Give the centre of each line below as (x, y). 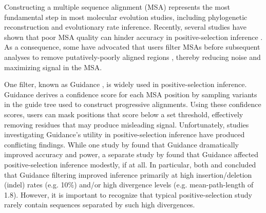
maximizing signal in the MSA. (53, 67)
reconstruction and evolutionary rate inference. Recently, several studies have (126, 27)
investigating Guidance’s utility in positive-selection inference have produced (125, 134)
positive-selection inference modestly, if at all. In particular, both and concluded (130, 164)
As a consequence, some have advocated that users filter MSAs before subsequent (132, 47)
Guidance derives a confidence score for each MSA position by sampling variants (131, 94)
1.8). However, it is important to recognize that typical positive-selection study (128, 194)
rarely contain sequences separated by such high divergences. (100, 205)
